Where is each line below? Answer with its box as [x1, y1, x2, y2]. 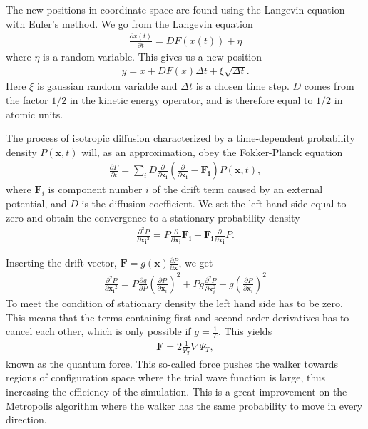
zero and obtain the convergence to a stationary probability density [6, 210, 300, 224]
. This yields [218, 324, 272, 338]
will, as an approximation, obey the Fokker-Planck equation [81, 144, 343, 159]
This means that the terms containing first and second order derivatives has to [6, 309, 349, 324]
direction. [6, 412, 47, 427]
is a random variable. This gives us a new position [43, 48, 262, 63]
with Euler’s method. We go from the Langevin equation [6, 16, 253, 31]
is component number [48, 182, 143, 197]
